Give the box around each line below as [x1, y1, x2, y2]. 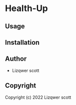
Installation [5, 38, 40, 46]
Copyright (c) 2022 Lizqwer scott [5, 94, 72, 100]
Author [5, 55, 27, 63]
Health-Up [5, 3, 48, 14]
